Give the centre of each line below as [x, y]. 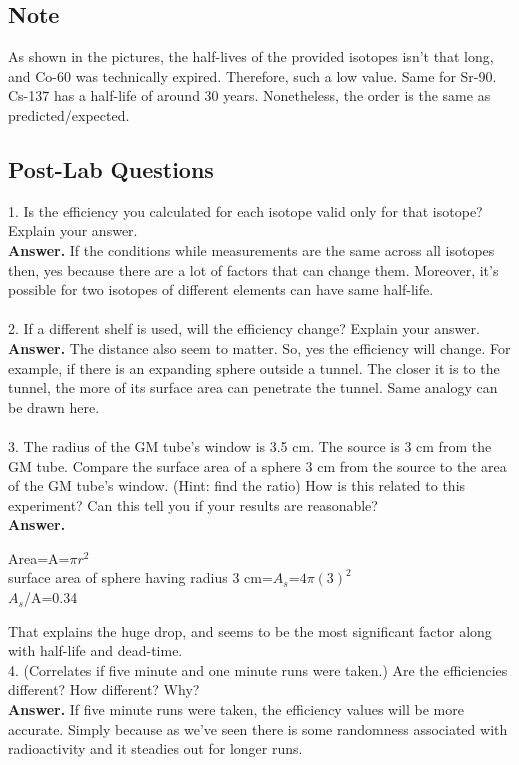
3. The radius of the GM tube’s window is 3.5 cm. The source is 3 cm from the [250, 445]
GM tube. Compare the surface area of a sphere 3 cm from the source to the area [257, 465]
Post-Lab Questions [111, 168]
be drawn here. [54, 406]
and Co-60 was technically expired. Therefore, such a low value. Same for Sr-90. [252, 75]
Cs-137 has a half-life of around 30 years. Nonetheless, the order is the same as [249, 95]
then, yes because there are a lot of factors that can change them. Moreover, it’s [253, 269]
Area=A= [39, 557]
